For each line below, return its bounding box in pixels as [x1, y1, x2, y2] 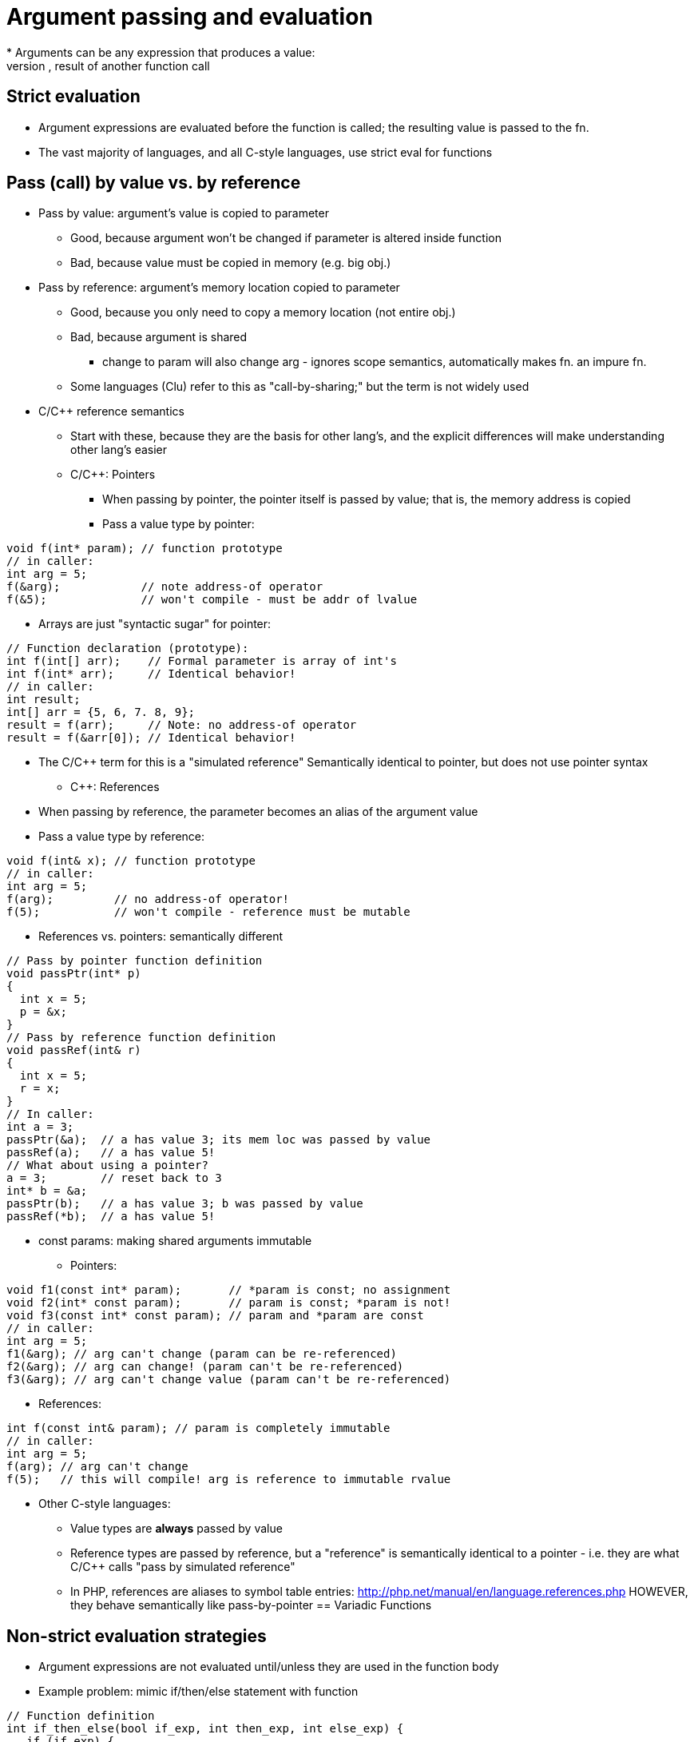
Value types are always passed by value [70, 1521, 283, 1536]
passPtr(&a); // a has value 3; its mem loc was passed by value [6, 1133, 431, 1147]
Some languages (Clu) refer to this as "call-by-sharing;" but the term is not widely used [70, 380, 529, 394]
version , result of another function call [6, 58, 210, 73]
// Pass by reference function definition [6, 1031, 276, 1044]
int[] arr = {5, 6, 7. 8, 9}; [6, 706, 196, 719]
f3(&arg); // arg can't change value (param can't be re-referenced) [6, 1373, 451, 1386]
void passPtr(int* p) [6, 967, 141, 980]
